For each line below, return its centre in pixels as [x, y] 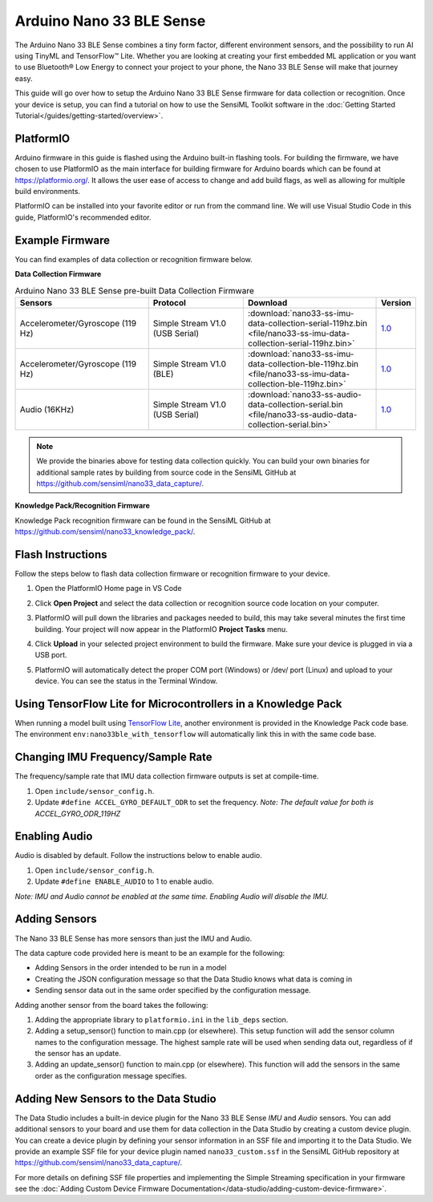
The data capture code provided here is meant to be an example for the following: [150, 953]
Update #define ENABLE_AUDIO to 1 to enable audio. [124, 881]
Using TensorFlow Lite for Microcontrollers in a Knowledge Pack [178, 704]
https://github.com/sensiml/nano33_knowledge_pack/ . [105, 532]
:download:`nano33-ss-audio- [305, 395]
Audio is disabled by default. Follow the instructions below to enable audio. [138, 856]
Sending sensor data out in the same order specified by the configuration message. [173, 990]
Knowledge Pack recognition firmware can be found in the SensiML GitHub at [143, 520]
